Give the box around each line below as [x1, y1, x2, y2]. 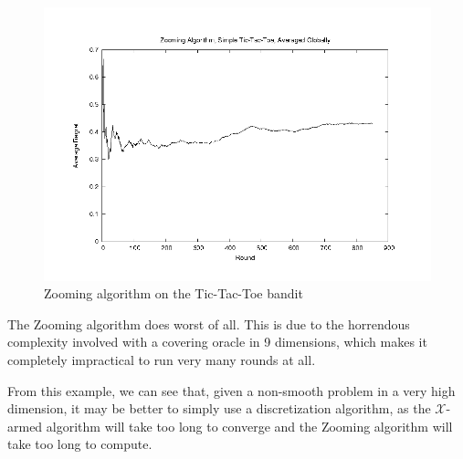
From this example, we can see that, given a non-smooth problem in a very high [7, 381, 456, 400]
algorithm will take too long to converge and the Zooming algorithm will [46, 416, 453, 435]
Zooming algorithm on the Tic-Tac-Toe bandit [44, 284, 303, 303]
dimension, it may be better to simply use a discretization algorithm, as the [7, 399, 431, 418]
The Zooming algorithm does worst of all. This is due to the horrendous [7, 314, 410, 333]
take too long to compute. [7, 434, 153, 454]
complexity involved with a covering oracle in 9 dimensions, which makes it [7, 332, 427, 351]
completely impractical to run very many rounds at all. [7, 349, 316, 369]
